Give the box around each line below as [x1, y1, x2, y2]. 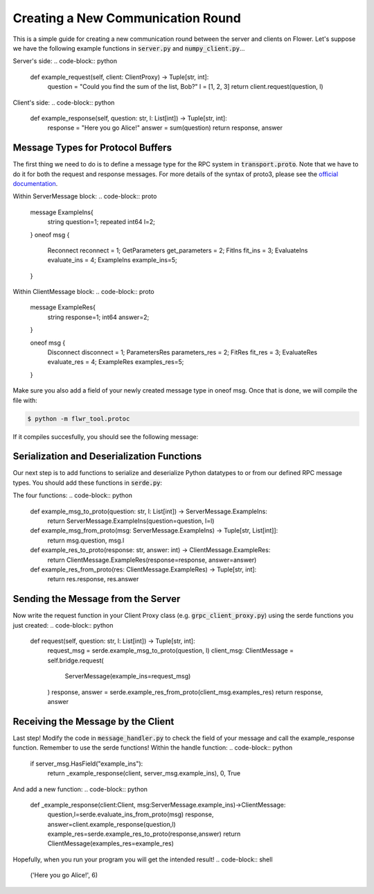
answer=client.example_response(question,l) [47, 820, 176, 828]
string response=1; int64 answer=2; [47, 313, 150, 321]
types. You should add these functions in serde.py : [12, 479, 163, 487]
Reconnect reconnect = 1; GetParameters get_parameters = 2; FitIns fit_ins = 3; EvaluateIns [47, 246, 308, 255]
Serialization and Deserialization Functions [12, 451, 202, 463]
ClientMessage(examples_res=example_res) [47, 839, 175, 848]
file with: [12, 396, 37, 404]
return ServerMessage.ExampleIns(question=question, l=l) [47, 517, 215, 525]
